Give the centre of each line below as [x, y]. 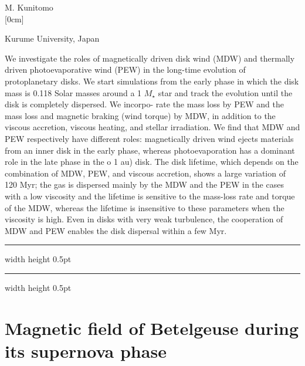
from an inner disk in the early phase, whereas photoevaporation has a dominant [150, 150]
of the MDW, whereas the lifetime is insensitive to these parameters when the [145, 207]
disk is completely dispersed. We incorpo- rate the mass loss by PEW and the [144, 104]
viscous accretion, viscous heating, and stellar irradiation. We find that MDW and [152, 127]
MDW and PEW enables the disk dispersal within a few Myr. [116, 230]
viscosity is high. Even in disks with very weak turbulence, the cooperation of [144, 219]
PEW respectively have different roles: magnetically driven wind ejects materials [149, 138]
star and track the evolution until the [225, 92]
